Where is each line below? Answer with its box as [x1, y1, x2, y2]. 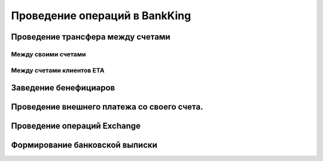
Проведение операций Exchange [11, 121, 141, 131]
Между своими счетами [11, 50, 86, 58]
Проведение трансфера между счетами [11, 32, 170, 42]
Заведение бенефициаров [11, 83, 115, 93]
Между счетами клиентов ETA [11, 66, 105, 74]
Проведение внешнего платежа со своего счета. [11, 102, 203, 112]
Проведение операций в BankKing [11, 9, 191, 22]
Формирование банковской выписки [11, 140, 158, 150]
